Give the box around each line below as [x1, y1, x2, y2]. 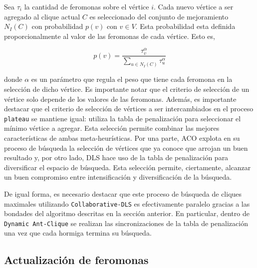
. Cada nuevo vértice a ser [154, 1, 234, 11]
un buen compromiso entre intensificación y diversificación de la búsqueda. [4, 172, 232, 182]
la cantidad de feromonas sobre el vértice [24, 1, 149, 11]
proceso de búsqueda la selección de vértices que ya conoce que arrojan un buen [4, 142, 248, 153]
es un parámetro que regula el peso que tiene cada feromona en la [31, 74, 233, 84]
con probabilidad [31, 21, 83, 31]
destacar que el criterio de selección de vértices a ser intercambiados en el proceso [4, 103, 254, 114]
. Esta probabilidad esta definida [135, 21, 236, 31]
